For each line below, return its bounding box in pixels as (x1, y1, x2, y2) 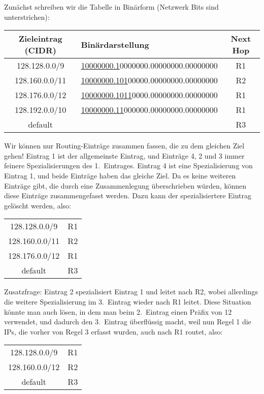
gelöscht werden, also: (4, 200, 72, 210)
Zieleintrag (18, 33, 62, 45)
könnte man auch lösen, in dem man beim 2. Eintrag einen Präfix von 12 (4, 306, 232, 317)
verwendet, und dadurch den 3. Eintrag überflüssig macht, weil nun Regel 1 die (4, 316, 251, 327)
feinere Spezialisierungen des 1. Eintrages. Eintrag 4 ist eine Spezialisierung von (4, 160, 253, 171)
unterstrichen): (4, 11, 50, 22)
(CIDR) (24, 44, 56, 56)
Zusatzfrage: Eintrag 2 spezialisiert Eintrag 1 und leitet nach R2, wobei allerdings (4, 286, 258, 297)
